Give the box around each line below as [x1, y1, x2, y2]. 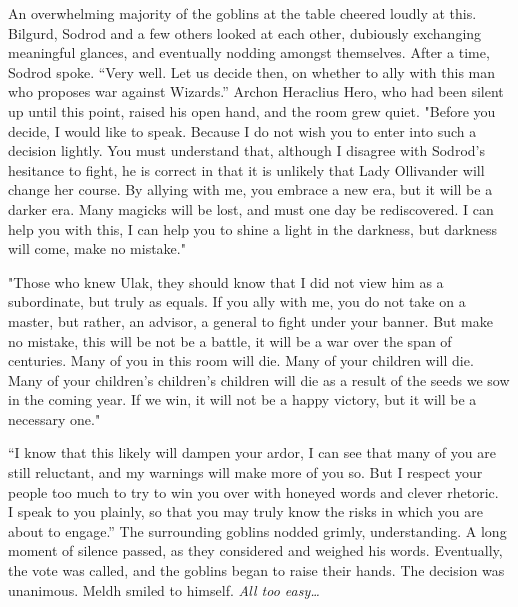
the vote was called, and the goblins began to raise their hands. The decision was [8, 560, 505, 581]
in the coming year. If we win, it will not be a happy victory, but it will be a [8, 389, 477, 410]
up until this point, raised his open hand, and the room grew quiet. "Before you [8, 100, 496, 121]
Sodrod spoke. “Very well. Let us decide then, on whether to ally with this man [8, 61, 496, 82]
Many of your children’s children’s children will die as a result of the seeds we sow [8, 369, 510, 390]
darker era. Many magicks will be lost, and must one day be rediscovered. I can [8, 198, 494, 219]
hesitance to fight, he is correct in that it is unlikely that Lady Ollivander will [8, 159, 485, 180]
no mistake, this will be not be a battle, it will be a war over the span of [8, 330, 452, 351]
